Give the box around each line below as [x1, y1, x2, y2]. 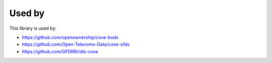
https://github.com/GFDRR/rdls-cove [22, 48, 98, 54]
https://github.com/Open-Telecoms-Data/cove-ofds [22, 41, 130, 47]
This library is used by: [9, 25, 57, 31]
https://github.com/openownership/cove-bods [22, 34, 118, 40]
